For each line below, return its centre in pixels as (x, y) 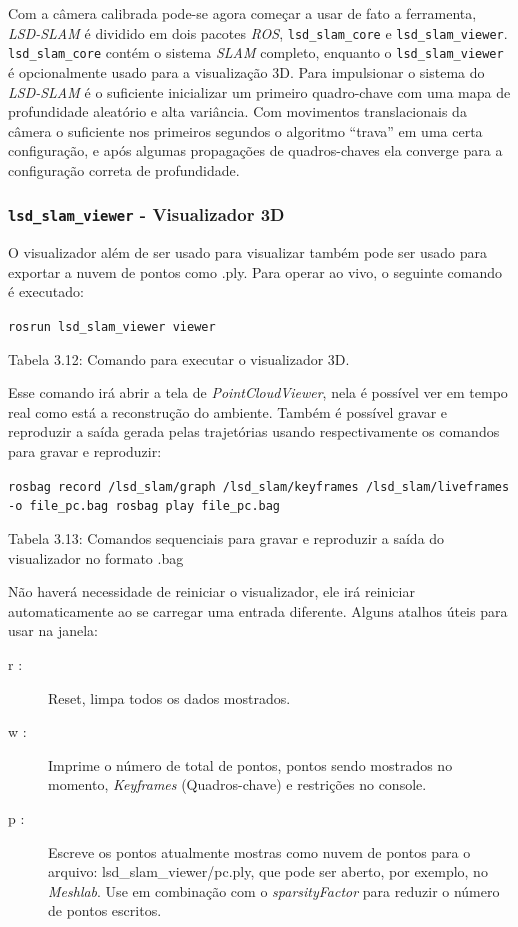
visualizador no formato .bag (96, 557)
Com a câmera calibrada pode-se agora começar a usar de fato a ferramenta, (242, 13)
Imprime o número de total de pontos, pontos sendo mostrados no (250, 764)
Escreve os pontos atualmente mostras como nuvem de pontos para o (259, 851)
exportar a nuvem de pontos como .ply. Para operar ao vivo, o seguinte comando (255, 271)
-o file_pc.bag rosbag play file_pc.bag (144, 506)
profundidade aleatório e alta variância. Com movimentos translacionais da (237, 111)
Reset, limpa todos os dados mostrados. (169, 697)
